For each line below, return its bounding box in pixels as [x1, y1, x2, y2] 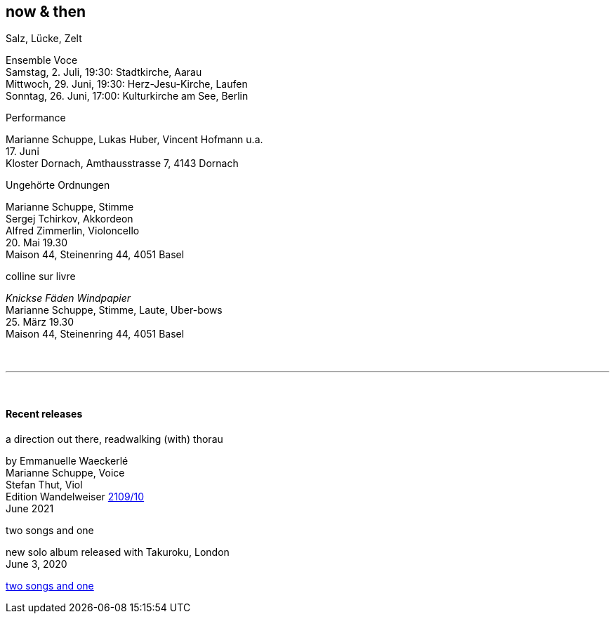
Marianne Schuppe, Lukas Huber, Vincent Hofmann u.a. [6, 133, 263, 146]
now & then [6, 3, 86, 20]
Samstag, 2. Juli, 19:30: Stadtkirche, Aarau [6, 66, 202, 79]
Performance [6, 112, 66, 124]
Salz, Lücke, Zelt [6, 32, 82, 45]
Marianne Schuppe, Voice [6, 466, 125, 479]
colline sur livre [6, 270, 76, 283]
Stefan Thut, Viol [6, 478, 83, 491]
